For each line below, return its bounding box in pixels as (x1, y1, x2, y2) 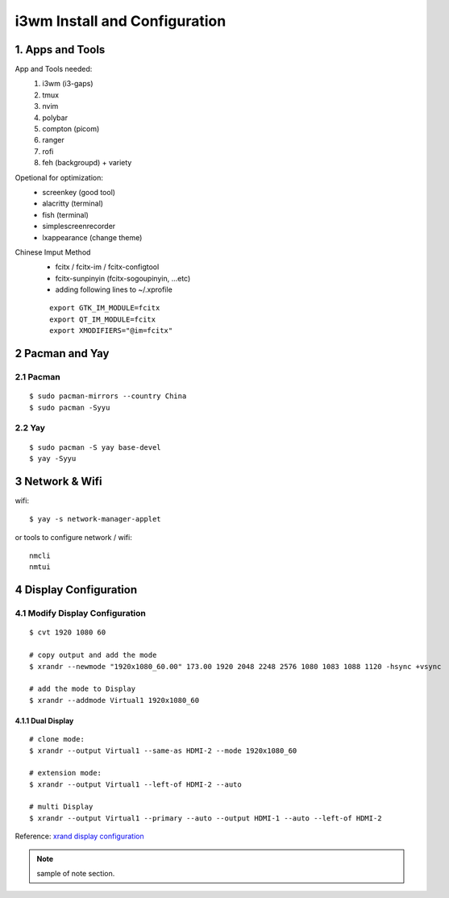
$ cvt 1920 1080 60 (29, 628, 106, 637)
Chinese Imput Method (15, 247, 91, 257)
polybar (42, 113, 69, 123)
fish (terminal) (42, 210, 89, 219)
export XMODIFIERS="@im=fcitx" (49, 326, 173, 335)
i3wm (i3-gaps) (42, 79, 94, 89)
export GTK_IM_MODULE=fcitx (49, 303, 160, 313)
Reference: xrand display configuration (15, 831, 144, 842)
